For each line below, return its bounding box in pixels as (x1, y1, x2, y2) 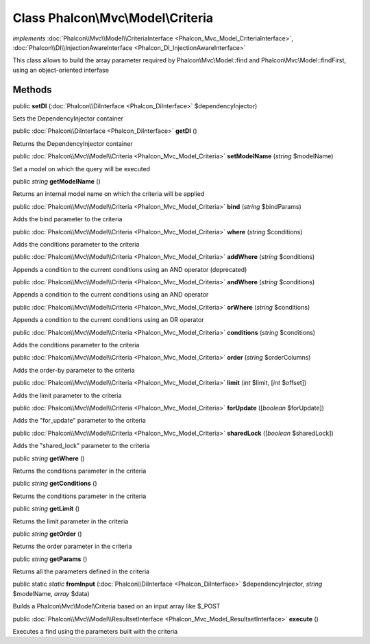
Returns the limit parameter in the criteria (12, 517, 129, 525)
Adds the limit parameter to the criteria (12, 391, 122, 399)
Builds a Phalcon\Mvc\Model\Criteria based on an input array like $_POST (12, 602, 221, 610)
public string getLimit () (12, 504, 80, 513)
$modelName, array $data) (12, 589, 90, 597)
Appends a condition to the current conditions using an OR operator (12, 316, 205, 324)
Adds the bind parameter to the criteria (12, 215, 123, 223)
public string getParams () (12, 555, 88, 563)
